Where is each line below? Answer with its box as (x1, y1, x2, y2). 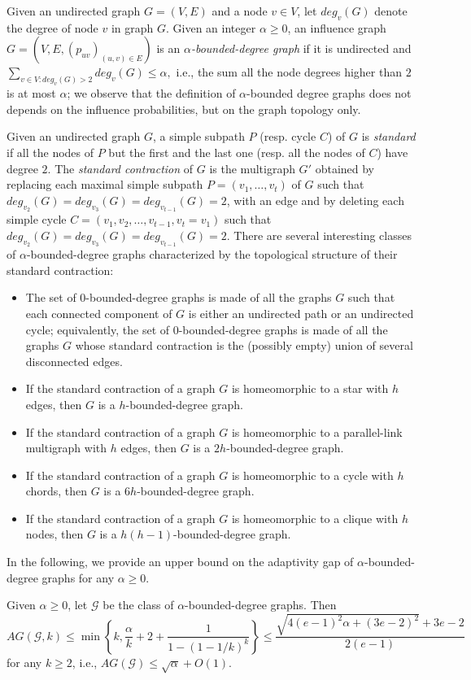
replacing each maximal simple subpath (7, 176, 203, 193)
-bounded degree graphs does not (246, 85, 412, 102)
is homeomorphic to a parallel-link (231, 423, 403, 440)
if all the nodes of (7, 143, 94, 160)
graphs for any (41, 569, 115, 586)
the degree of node (7, 19, 98, 36)
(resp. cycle (259, 128, 316, 145)
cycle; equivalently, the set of (25, 320, 170, 338)
